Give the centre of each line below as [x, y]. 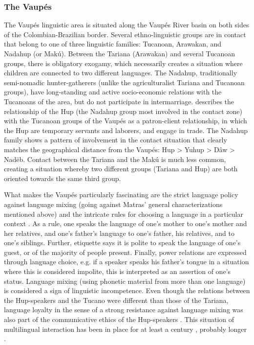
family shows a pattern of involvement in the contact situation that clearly [116, 140]
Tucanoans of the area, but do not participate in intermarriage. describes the [119, 101]
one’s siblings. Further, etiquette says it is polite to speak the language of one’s [122, 242]
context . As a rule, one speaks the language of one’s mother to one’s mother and [126, 223]
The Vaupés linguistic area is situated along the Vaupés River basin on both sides [127, 25]
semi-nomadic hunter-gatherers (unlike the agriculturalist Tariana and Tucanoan [124, 82]
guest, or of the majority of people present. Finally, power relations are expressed [125, 252]
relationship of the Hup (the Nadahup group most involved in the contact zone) [123, 111]
